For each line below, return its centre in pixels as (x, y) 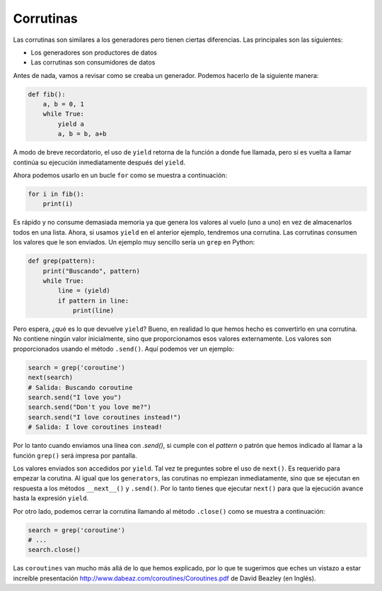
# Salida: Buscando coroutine (80, 387)
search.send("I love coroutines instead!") (105, 417)
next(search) (51, 378)
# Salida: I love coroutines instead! (95, 427)
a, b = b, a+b (82, 134)
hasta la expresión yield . (51, 498)
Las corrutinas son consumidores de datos (93, 62)
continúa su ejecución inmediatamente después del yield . (99, 162)
